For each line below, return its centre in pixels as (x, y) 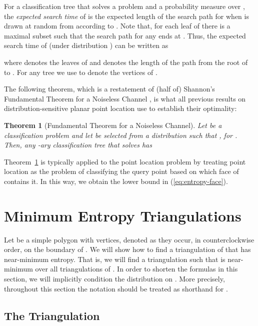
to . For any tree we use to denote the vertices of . (81, 72)
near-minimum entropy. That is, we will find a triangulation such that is (115, 259)
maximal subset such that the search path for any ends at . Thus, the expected (125, 35)
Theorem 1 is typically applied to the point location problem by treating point (125, 161)
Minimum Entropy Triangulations (123, 215)
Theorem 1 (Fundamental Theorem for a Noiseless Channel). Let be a (113, 125)
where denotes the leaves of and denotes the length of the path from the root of (126, 62)
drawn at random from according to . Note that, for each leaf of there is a (117, 26)
